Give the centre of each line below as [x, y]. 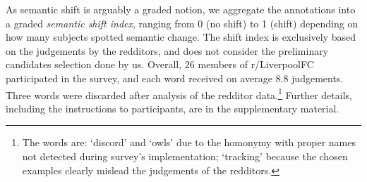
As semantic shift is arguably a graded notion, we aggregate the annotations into [181, 9]
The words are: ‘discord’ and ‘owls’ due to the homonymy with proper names [189, 142]
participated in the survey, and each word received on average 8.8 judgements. [175, 78]
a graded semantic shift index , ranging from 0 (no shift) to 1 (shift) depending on [182, 23]
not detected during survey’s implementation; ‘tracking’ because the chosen [185, 156]
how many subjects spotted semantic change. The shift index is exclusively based [181, 37]
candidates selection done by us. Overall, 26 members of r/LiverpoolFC [160, 64]
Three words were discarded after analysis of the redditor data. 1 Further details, [179, 93]
